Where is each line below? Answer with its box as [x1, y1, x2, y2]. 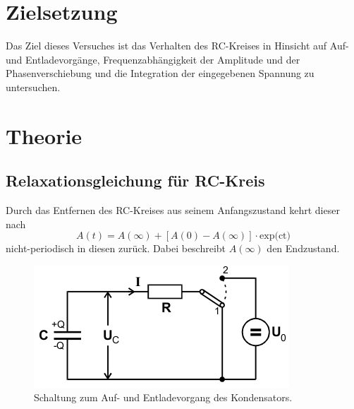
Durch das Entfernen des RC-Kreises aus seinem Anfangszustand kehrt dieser [6, 203, 340, 218]
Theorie [6, 121, 83, 150]
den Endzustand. [267, 241, 340, 256]
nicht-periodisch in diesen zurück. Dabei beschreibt [6, 241, 226, 256]
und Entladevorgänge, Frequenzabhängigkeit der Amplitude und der [6, 52, 300, 66]
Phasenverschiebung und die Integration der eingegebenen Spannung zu [6, 66, 315, 81]
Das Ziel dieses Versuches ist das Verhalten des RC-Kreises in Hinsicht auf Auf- [6, 38, 349, 53]
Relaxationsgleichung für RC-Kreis [6, 170, 265, 191]
